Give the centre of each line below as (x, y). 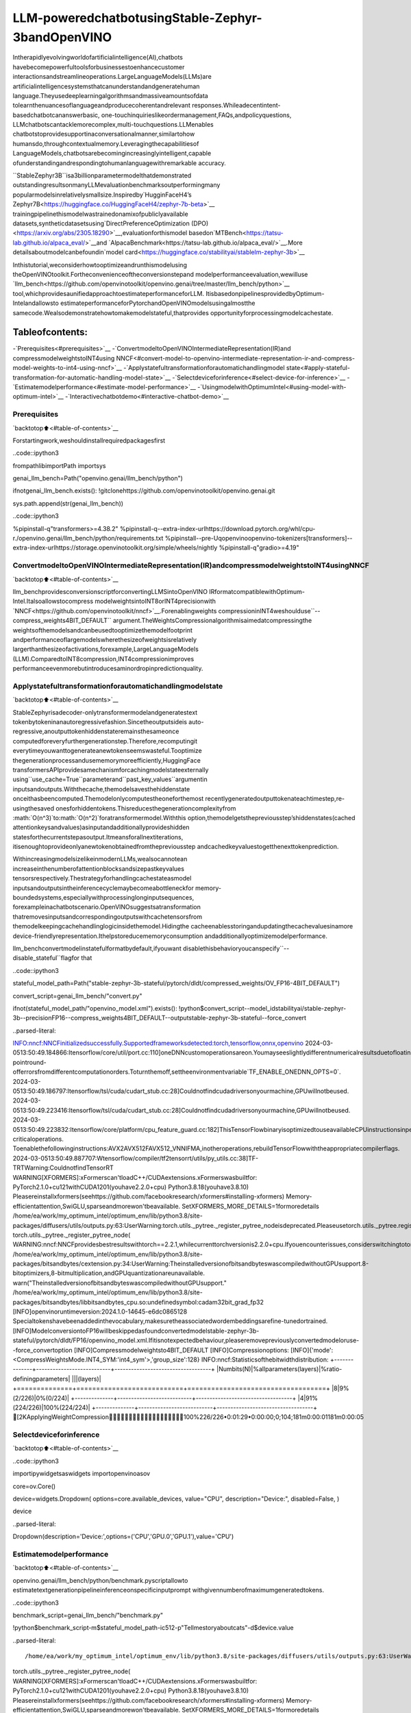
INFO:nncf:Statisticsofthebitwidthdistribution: (265, 1359)
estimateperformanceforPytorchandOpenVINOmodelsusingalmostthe (158, 303)
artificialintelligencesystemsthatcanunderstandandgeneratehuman (106, 86)
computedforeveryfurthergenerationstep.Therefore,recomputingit (105, 741)
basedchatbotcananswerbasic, (56, 115)
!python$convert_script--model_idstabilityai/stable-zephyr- (262, 1008)
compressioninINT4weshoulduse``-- (269, 611)
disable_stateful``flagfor (46, 958)
